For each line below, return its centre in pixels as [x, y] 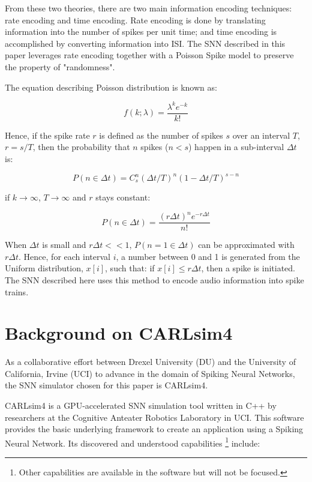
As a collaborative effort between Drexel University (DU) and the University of [150, 362]
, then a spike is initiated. [248, 268]
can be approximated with [246, 245]
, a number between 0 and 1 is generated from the [208, 256]
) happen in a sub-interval [236, 147]
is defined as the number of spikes [161, 135]
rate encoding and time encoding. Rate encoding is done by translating [135, 20]
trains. [17, 291]
